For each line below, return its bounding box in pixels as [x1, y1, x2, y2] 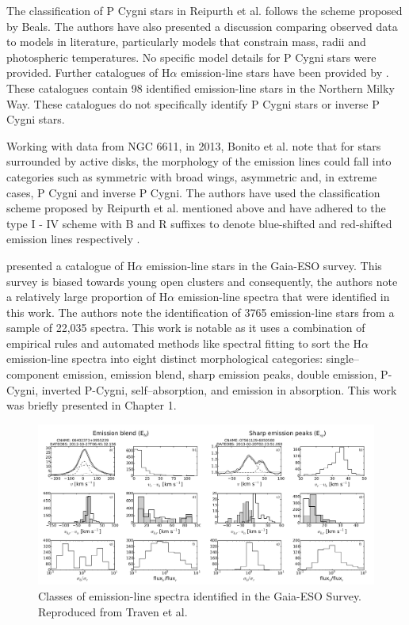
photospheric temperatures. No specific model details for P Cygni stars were [6, 48, 377, 65]
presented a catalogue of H [6, 257, 136, 273]
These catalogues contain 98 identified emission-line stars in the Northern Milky [6, 79, 395, 96]
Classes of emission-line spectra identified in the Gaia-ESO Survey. [38, 587, 362, 604]
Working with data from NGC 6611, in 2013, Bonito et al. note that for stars [6, 137, 381, 154]
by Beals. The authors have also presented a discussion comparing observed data [6, 17, 398, 34]
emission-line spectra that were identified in [178, 288, 390, 305]
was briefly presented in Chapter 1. [6, 397, 177, 413]
